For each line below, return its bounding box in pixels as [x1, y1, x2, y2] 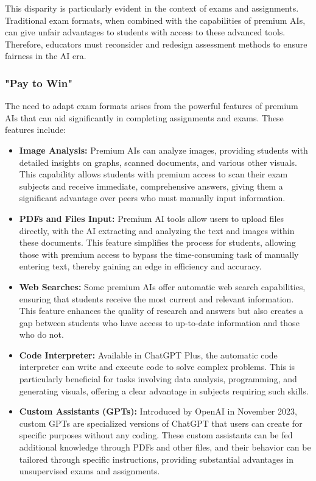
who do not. [19, 328, 64, 341]
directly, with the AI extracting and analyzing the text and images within [19, 224, 295, 237]
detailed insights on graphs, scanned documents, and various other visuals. [19, 155, 297, 168]
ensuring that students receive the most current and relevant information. [19, 292, 294, 305]
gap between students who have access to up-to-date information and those [19, 316, 300, 329]
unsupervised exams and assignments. [19, 465, 160, 477]
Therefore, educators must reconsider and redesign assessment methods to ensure [5, 37, 307, 50]
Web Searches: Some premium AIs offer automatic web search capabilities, [19, 280, 306, 293]
